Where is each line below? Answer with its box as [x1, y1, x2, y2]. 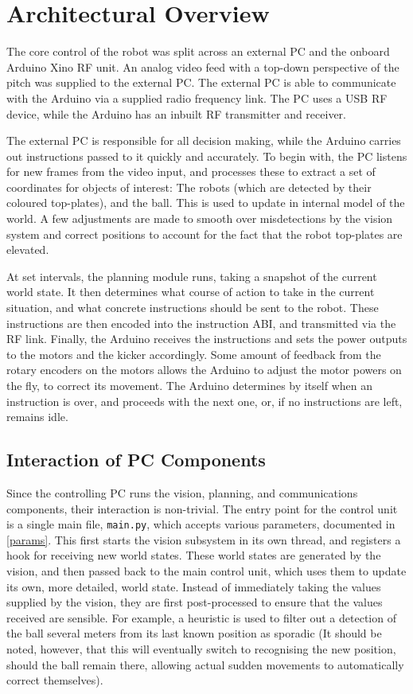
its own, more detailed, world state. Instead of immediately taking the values [6, 578, 381, 595]
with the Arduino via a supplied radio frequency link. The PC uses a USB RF [6, 89, 388, 106]
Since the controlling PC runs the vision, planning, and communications [6, 484, 358, 501]
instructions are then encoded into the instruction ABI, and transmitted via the [6, 314, 396, 331]
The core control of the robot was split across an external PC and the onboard [6, 43, 390, 60]
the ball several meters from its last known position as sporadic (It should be [6, 625, 382, 641]
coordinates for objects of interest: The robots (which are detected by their [6, 178, 372, 195]
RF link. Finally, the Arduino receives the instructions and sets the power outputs [6, 330, 407, 347]
